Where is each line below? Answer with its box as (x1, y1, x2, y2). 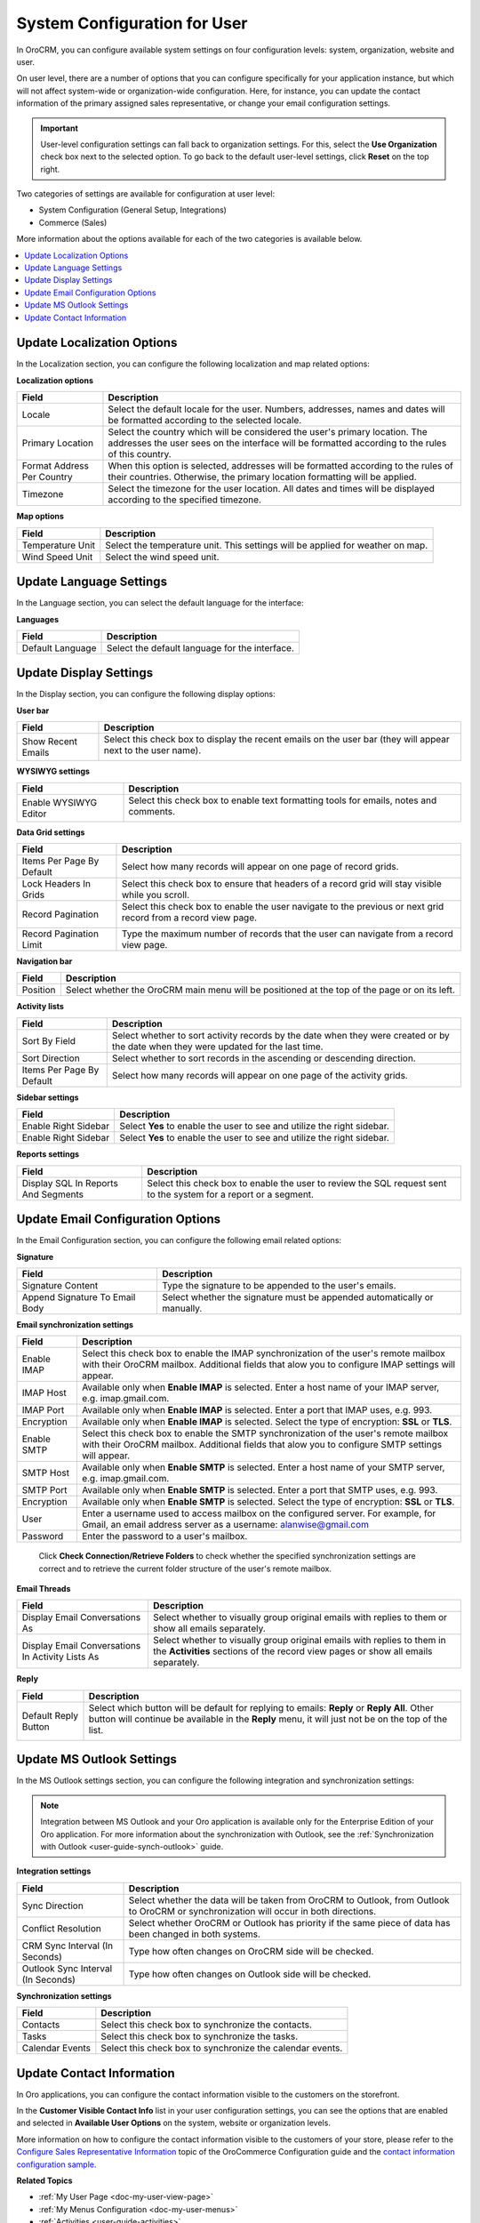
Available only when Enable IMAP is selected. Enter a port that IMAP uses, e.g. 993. (81, 1404, 433, 1416)
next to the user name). (103, 744, 202, 757)
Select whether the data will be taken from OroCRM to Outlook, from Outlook (128, 1894, 450, 1906)
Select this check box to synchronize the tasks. (100, 2030, 299, 2042)
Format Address (21, 460, 89, 472)
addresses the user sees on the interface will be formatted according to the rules (108, 437, 447, 449)
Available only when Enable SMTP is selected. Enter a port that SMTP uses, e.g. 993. (81, 1484, 438, 1497)
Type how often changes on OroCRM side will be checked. (128, 1945, 374, 1957)
